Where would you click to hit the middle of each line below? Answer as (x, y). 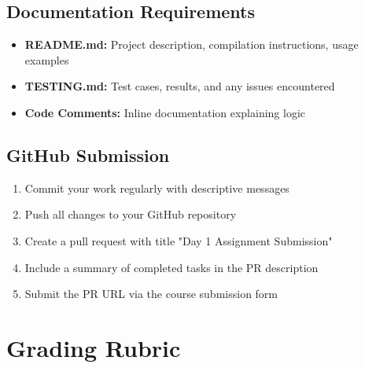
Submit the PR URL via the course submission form (151, 294)
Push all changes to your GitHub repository (131, 214)
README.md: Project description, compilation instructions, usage (192, 44)
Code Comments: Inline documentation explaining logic (165, 112)
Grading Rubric (94, 347)
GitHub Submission (88, 155)
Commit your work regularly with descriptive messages (157, 188)
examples (47, 59)
